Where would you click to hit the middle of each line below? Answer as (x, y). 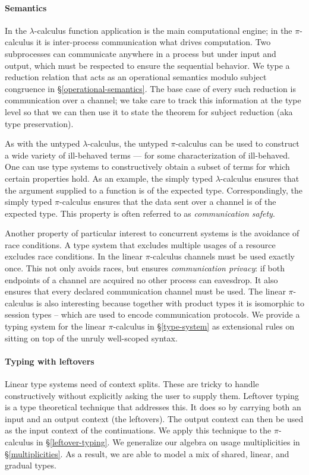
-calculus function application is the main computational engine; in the (163, 30)
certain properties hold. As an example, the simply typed (109, 178)
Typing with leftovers (50, 361)
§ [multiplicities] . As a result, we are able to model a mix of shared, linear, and (147, 453)
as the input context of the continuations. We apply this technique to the (138, 430)
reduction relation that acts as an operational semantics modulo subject (136, 77)
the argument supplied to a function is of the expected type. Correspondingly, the (154, 190)
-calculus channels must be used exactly (222, 256)
